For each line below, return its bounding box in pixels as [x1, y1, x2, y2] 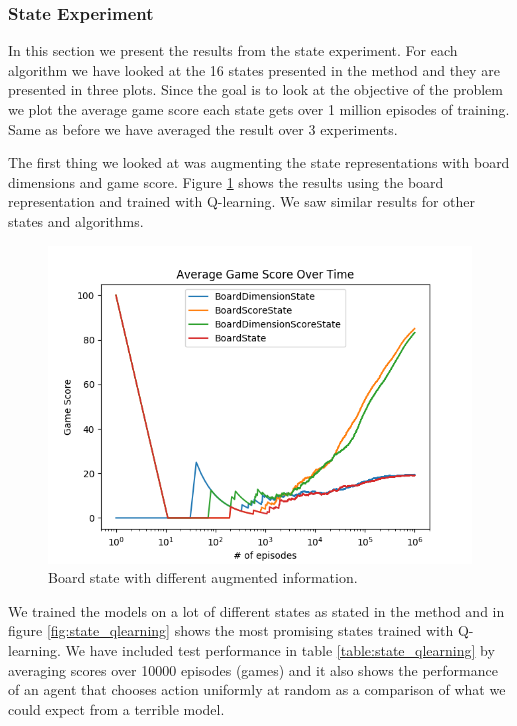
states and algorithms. [8, 210, 144, 231]
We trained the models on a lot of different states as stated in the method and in [8, 600, 505, 621]
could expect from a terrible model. [8, 698, 225, 719]
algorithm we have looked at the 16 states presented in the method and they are [8, 59, 500, 80]
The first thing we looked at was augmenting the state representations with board [8, 152, 510, 173]
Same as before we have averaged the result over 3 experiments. [8, 118, 398, 139]
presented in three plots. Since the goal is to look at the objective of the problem [8, 79, 503, 100]
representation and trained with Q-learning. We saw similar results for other [8, 191, 475, 212]
